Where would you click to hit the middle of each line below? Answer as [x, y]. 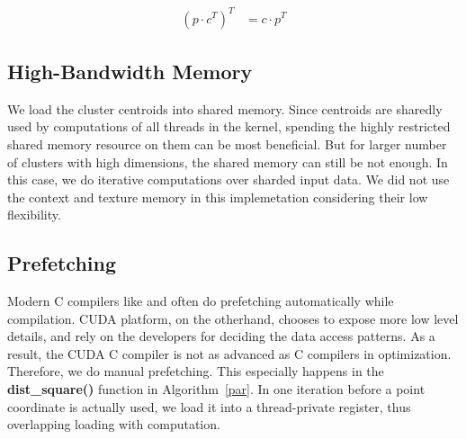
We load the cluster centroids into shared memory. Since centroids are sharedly [225, 108]
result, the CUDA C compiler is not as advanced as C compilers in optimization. [229, 353]
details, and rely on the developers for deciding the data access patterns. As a [221, 336]
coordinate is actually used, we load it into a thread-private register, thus [209, 406]
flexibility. [34, 215]
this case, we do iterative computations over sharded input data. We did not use [229, 179]
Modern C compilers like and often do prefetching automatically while [201, 301]
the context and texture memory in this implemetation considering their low [218, 197]
